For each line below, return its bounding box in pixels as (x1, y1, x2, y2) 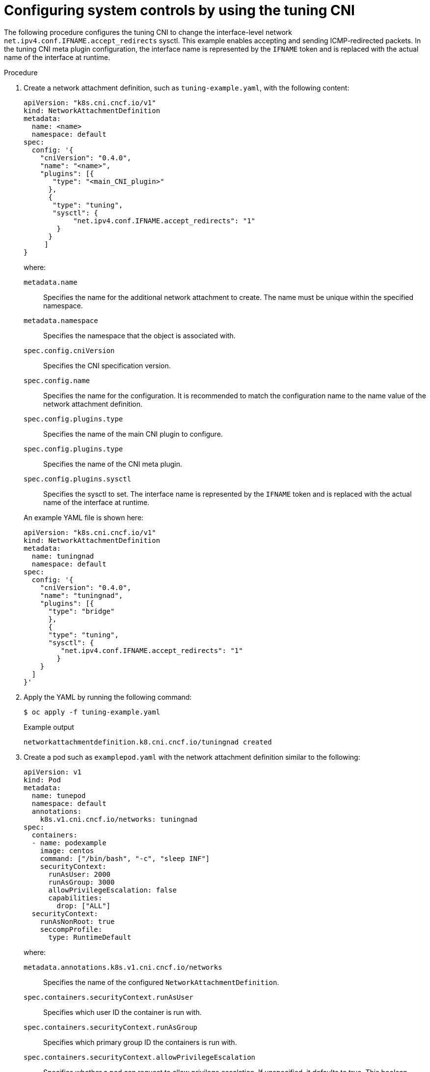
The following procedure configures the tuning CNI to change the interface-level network (4, 28, 293, 36)
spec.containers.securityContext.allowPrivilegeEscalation (24, 1053, 256, 1061)
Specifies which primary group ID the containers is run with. (43, 1038, 237, 1046)
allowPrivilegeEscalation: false (48, 886, 177, 894)
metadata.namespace (24, 316, 98, 325)
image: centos (40, 846, 94, 855)
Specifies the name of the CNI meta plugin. (43, 459, 182, 468)
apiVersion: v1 (24, 768, 82, 776)
